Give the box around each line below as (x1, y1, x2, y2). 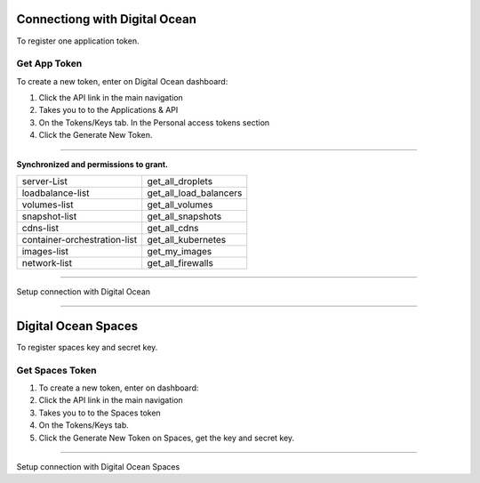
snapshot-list (21, 210, 77, 222)
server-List (21, 175, 68, 187)
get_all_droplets (147, 175, 213, 187)
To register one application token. (16, 36, 140, 46)
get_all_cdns (147, 222, 199, 234)
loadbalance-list (21, 187, 90, 199)
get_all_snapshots (147, 210, 222, 222)
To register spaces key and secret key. (16, 342, 158, 352)
